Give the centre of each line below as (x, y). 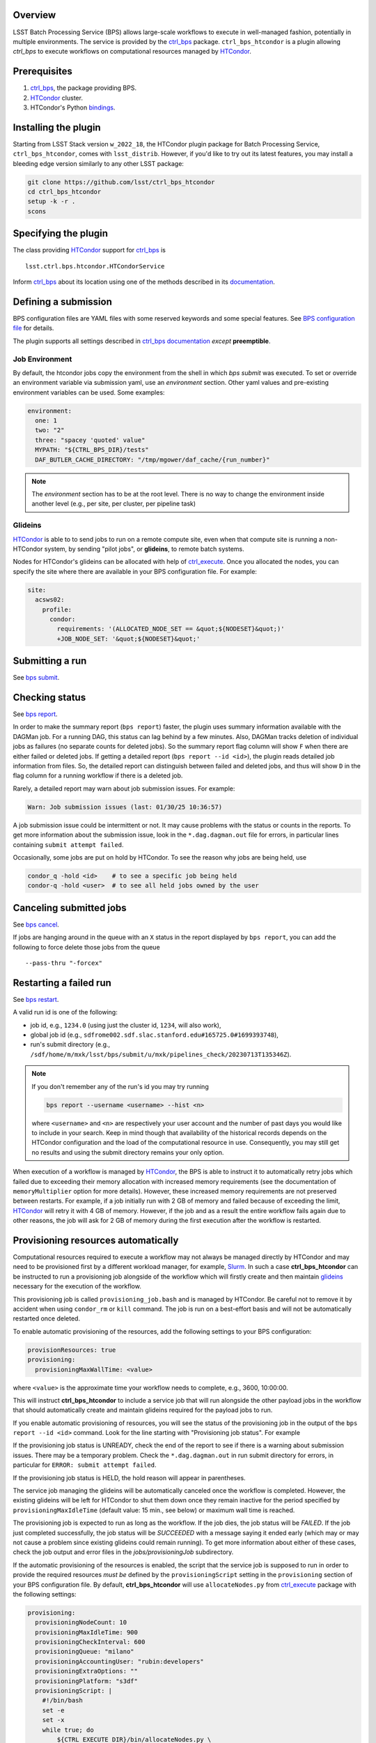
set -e (53, 1710)
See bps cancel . (36, 924)
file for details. (33, 328)
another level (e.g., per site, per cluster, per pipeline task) (114, 504)
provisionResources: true (72, 1350)
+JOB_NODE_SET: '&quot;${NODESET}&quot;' (128, 639)
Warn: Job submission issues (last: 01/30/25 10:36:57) (125, 807)
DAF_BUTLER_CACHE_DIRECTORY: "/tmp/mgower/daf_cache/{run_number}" (152, 459)
